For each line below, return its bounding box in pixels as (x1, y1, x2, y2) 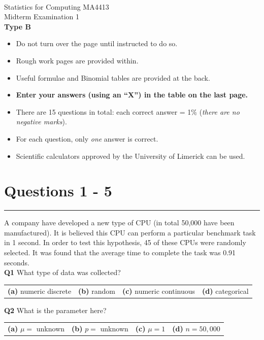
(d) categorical (202, 285, 249, 296)
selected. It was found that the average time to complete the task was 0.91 (4, 247, 236, 258)
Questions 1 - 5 (4, 180, 112, 201)
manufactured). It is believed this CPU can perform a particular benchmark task (4, 227, 256, 237)
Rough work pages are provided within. (16, 55, 139, 65)
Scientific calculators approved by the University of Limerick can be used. (16, 150, 245, 161)
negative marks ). (16, 116, 67, 127)
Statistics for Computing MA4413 (4, 1, 109, 12)
